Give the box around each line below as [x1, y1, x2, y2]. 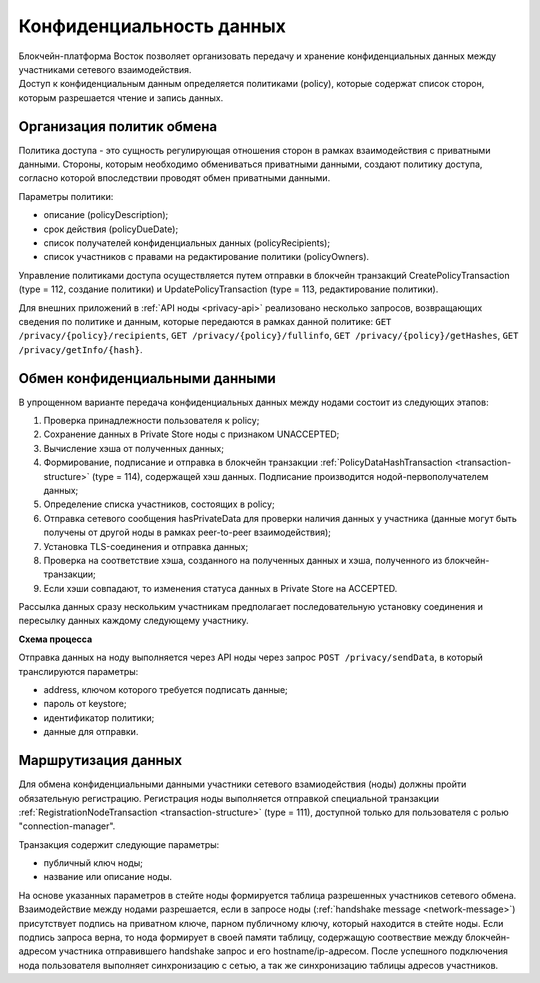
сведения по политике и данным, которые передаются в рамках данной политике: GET [18, 315, 392, 327]
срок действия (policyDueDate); [43, 223, 179, 235]
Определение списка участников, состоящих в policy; [43, 498, 275, 510]
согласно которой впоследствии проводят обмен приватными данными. [18, 172, 331, 184]
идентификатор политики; [43, 711, 155, 724]
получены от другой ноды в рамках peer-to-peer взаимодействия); [43, 526, 332, 539]
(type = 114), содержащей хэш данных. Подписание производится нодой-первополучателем [91, 470, 489, 482]
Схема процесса [18, 633, 93, 645]
